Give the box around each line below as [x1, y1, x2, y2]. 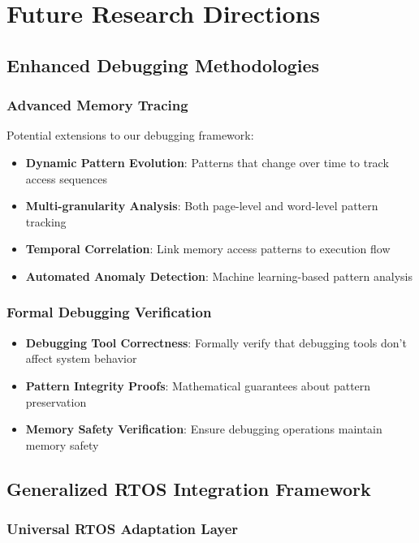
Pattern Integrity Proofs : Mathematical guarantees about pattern [25, 377, 371, 394]
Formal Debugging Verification [6, 302, 212, 322]
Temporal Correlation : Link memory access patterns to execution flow [25, 240, 391, 257]
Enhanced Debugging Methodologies [6, 52, 320, 77]
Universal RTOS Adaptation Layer [6, 519, 239, 539]
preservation [25, 393, 87, 410]
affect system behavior [25, 350, 137, 367]
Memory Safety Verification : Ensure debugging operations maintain [25, 420, 382, 437]
